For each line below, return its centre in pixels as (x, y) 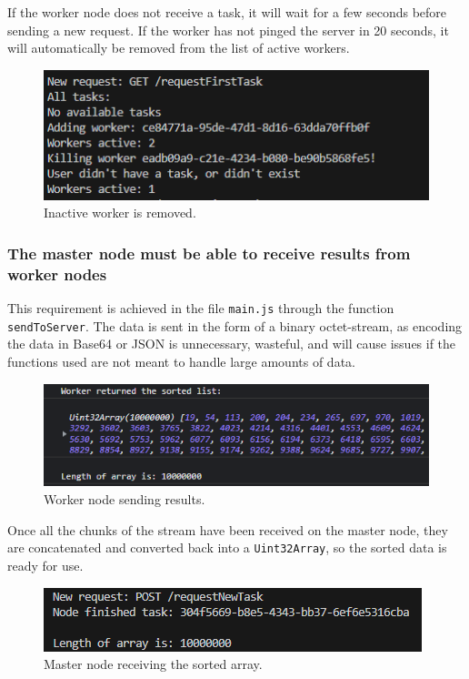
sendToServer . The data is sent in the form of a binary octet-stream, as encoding (235, 325)
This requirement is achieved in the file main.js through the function (201, 308)
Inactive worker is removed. (120, 213)
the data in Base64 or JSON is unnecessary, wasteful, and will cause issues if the (232, 344)
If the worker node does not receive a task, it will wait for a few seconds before (227, 12)
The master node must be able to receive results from (209, 253)
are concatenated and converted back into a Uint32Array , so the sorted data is (227, 547)
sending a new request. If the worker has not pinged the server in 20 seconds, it (228, 30)
